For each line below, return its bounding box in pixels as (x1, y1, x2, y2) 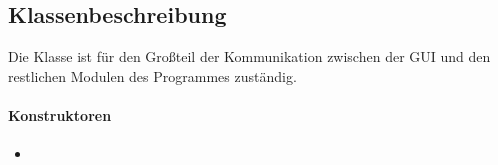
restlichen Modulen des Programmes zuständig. (8, 65, 297, 86)
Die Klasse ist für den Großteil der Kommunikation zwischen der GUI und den (8, 46, 491, 67)
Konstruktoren (8, 104, 112, 125)
